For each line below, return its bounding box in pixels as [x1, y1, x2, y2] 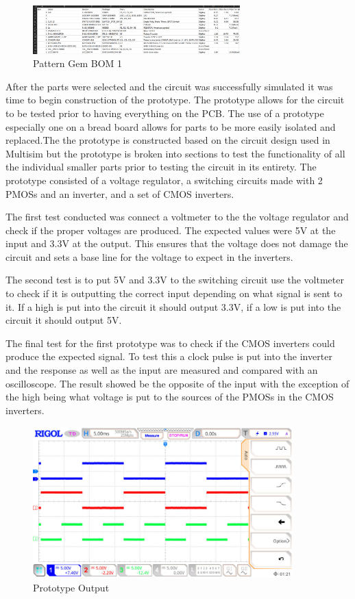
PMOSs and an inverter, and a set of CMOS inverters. [5, 186, 234, 201]
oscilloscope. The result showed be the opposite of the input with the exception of [5, 376, 350, 390]
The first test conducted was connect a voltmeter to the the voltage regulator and [5, 209, 349, 224]
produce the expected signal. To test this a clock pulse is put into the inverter [5, 349, 332, 364]
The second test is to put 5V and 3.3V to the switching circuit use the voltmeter [5, 272, 344, 287]
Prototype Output [33, 581, 110, 595]
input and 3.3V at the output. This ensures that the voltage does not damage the [5, 236, 348, 251]
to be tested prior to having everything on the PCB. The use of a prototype [5, 105, 324, 120]
